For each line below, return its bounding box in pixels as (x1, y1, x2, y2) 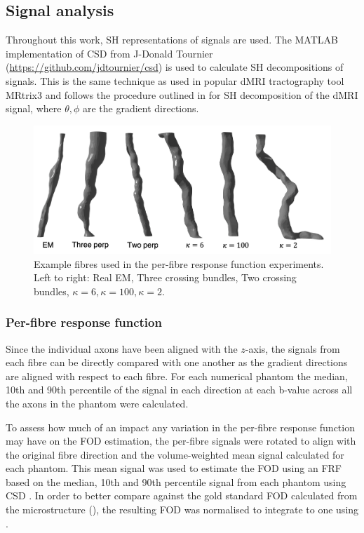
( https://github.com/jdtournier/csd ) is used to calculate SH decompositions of (6, 60, 344, 74)
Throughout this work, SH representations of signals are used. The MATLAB (6, 32, 338, 47)
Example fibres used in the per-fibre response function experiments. (34, 256, 324, 271)
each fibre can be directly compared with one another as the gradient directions (6, 355, 348, 370)
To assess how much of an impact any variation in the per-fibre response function (6, 419, 355, 434)
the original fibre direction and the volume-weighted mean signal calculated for (6, 447, 344, 461)
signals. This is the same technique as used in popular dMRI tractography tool (6, 73, 344, 88)
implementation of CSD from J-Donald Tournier (6, 46, 213, 60)
